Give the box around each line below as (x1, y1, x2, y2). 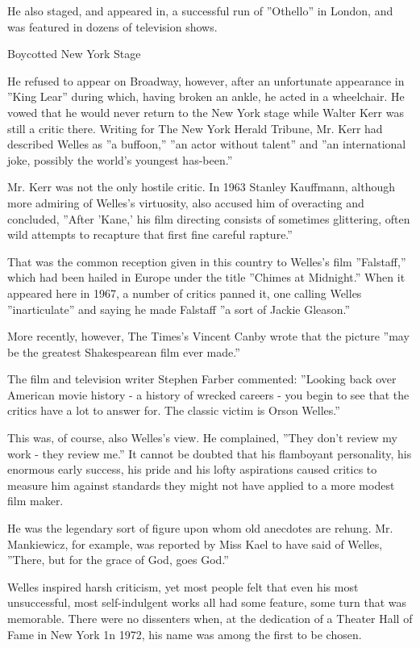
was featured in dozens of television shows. (7, 18, 218, 35)
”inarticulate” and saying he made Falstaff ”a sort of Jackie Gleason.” (7, 300, 351, 317)
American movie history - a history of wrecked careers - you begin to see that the (7, 386, 410, 403)
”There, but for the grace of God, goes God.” (7, 551, 229, 568)
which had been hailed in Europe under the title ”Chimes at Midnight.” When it (7, 269, 405, 286)
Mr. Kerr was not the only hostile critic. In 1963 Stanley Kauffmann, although (7, 178, 396, 195)
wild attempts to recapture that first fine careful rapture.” (7, 226, 293, 243)
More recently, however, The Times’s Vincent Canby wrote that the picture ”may (7, 328, 410, 345)
